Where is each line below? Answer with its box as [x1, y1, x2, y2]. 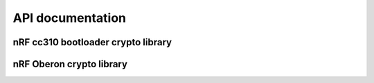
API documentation [12, 10, 127, 25]
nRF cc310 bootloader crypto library [12, 36, 172, 48]
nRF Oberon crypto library [12, 58, 128, 70]
